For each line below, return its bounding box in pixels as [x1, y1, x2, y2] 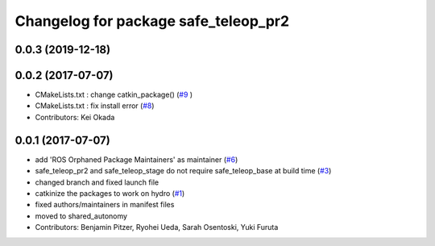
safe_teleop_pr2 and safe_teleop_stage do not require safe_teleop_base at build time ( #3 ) [35, 166, 332, 176]
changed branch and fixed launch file [35, 177, 159, 187]
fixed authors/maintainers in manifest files [35, 200, 175, 210]
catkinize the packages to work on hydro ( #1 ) [35, 188, 185, 198]
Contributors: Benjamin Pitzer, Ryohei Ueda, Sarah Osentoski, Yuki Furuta [35, 223, 279, 232]
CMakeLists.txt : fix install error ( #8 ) [35, 101, 155, 110]
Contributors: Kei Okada [35, 112, 115, 122]
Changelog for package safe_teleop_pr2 [14, 12, 290, 30]
